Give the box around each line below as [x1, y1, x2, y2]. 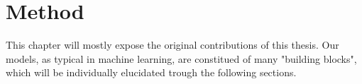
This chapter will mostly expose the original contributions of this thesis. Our [6, 37, 339, 52]
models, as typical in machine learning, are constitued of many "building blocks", [6, 51, 357, 66]
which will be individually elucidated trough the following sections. [6, 65, 297, 80]
